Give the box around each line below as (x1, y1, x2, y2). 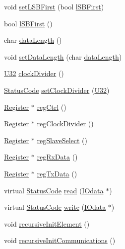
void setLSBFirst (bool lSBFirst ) (4, 1, 104, 11)
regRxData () (37, 152, 78, 162)
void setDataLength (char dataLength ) (4, 51, 122, 62)
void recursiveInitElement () (4, 218, 90, 229)
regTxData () (37, 168, 77, 178)
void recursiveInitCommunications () (4, 235, 116, 246)
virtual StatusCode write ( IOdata (4, 202, 106, 212)
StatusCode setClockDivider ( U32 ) (4, 84, 110, 95)
